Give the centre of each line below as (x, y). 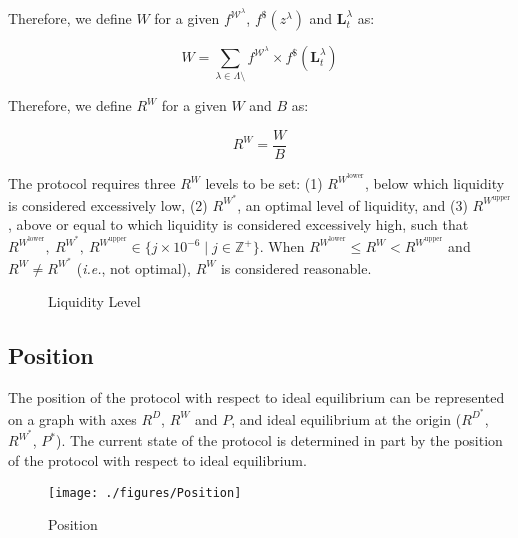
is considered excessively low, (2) (108, 204)
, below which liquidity (434, 183)
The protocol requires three (92, 183)
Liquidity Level (94, 301)
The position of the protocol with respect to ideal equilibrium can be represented (256, 397)
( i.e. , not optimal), (133, 267)
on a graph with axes (72, 418)
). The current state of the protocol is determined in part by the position (279, 440)
